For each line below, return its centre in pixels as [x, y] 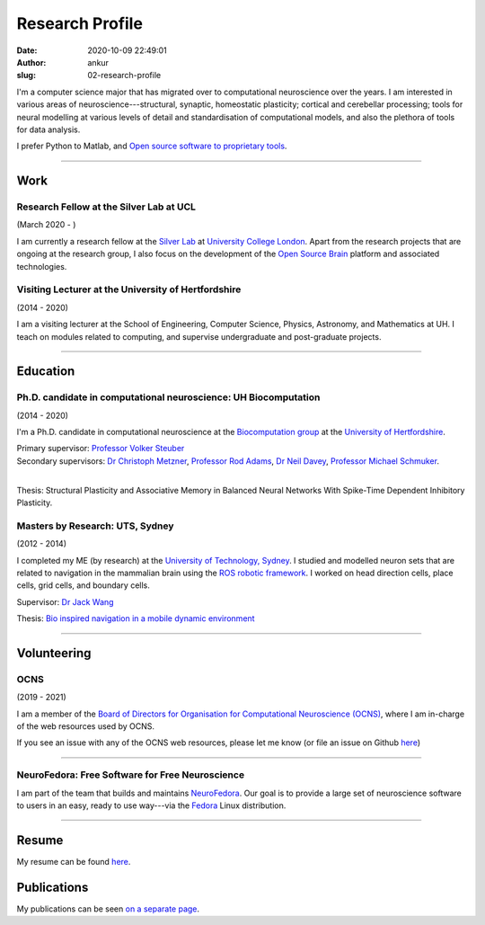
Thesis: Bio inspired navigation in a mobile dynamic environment [136, 618]
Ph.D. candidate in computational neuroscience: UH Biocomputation [168, 397]
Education [46, 372]
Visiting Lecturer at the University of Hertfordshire [129, 289]
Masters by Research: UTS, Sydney [95, 526]
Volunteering [54, 653]
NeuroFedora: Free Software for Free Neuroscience [131, 775]
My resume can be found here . [74, 861]
